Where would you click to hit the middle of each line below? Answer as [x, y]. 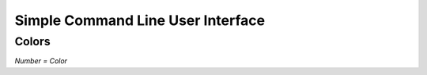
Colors [32, 41]
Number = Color [41, 61]
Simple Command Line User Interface [140, 20]
